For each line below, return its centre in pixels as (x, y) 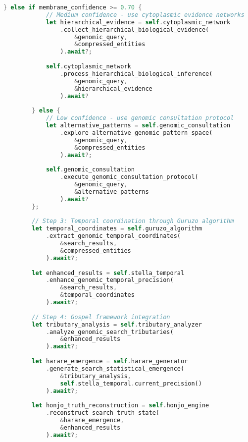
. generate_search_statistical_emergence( (115, 368)
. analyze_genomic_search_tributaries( (110, 332)
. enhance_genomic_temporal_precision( (110, 280)
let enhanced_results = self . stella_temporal (108, 273)
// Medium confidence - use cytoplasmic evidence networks (145, 15)
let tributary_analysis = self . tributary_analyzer (117, 324)
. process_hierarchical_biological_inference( (136, 74)
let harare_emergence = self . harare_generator (110, 361)
